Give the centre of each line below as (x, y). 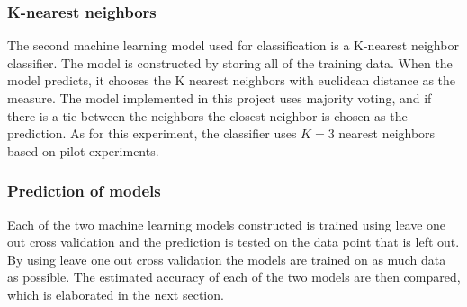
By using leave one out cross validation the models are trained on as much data (227, 259)
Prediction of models (84, 191)
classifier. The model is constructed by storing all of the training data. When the (230, 62)
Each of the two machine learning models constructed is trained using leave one (227, 224)
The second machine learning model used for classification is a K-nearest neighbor (233, 45)
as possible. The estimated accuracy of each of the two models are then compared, (234, 277)
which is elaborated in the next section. (116, 294)
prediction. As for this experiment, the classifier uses (152, 133)
